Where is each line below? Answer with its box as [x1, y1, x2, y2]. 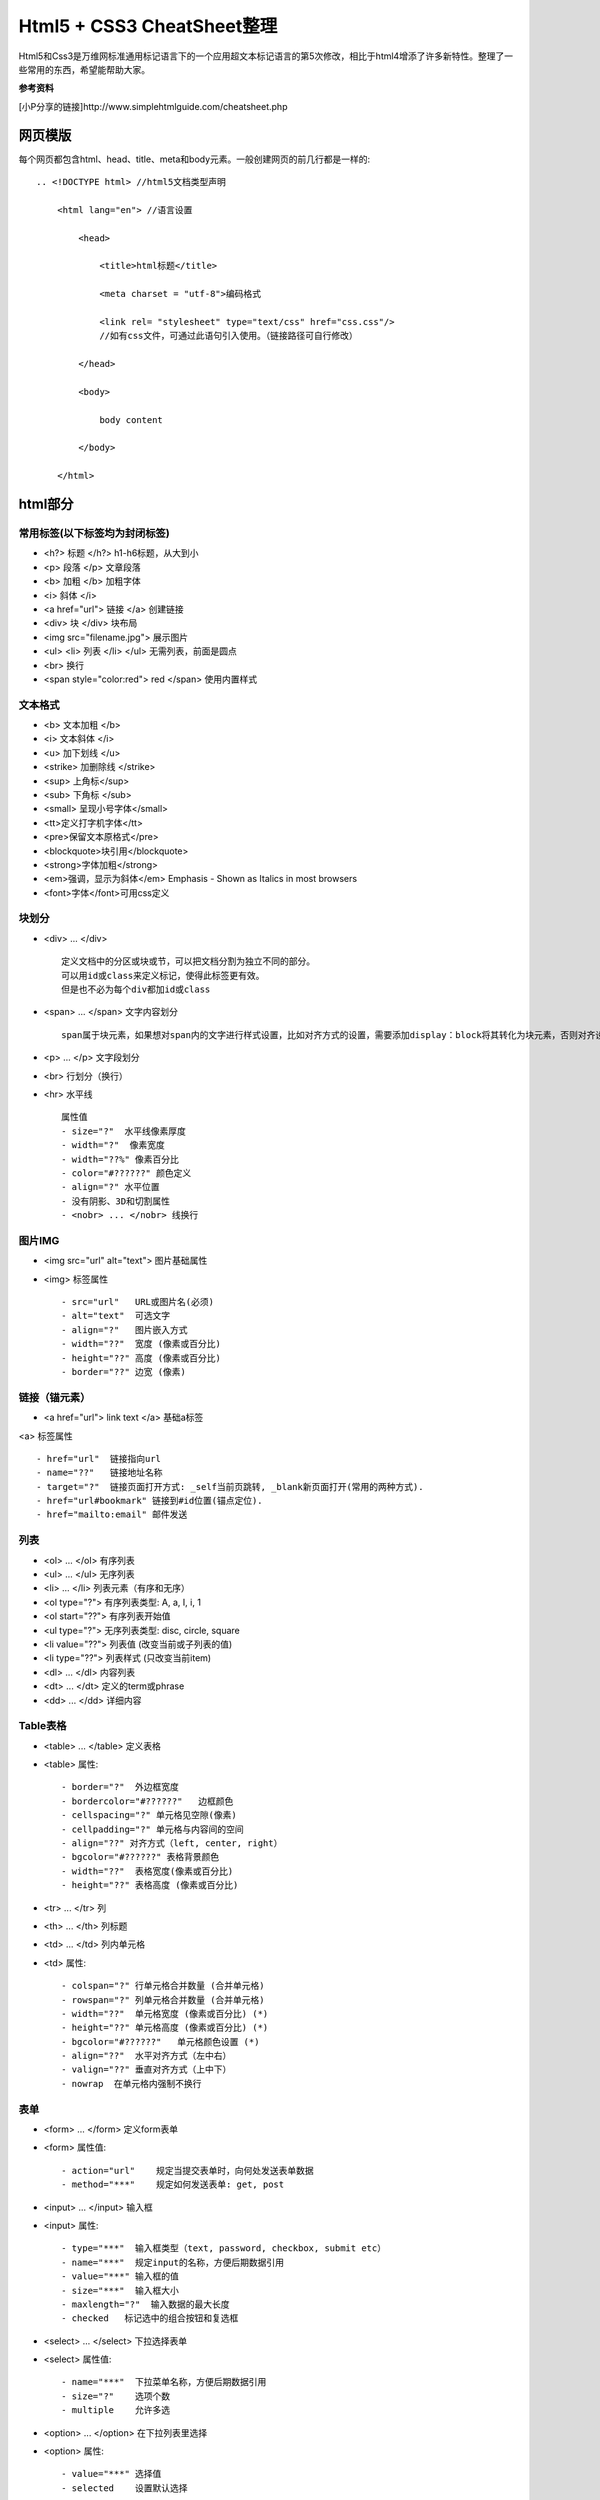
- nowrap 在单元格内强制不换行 [61, 2078, 202, 2089]
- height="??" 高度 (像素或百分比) [61, 1352, 222, 1364]
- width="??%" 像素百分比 [61, 1153, 180, 1165]
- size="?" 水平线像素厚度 [61, 1125, 187, 1137]
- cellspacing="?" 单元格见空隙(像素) [61, 1810, 237, 1821]
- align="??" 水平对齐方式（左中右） [61, 2050, 232, 2062]
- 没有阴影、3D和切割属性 [61, 1195, 170, 1207]
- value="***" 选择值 [61, 2468, 162, 2480]
